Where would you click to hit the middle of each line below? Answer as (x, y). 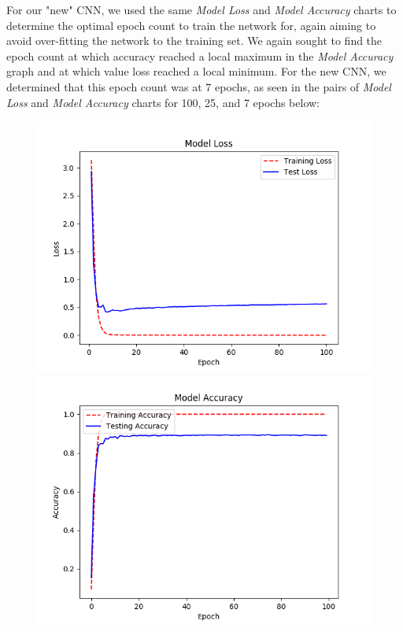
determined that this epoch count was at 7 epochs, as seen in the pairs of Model (199, 86)
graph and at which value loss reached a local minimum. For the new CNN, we (196, 71)
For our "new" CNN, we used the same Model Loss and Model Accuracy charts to (201, 9)
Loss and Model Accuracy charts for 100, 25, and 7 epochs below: (163, 102)
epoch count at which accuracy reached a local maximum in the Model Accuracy (200, 55)
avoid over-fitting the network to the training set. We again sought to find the (194, 41)
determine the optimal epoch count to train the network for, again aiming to (191, 25)
